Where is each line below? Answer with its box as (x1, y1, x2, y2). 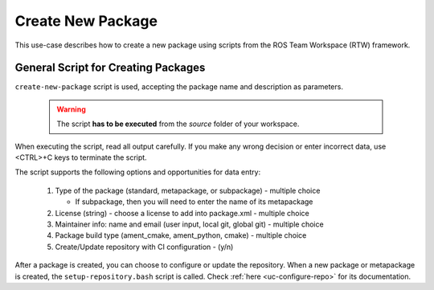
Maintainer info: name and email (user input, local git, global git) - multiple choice (55, 219, 325, 229)
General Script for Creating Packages (14, 61, 206, 75)
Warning (56, 104, 86, 114)
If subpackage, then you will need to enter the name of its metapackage (75, 197, 313, 206)
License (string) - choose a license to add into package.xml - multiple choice (55, 208, 309, 218)
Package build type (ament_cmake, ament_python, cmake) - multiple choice (55, 231, 307, 240)
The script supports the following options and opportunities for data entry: (14, 167, 261, 177)
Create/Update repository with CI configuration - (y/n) (55, 242, 234, 251)
